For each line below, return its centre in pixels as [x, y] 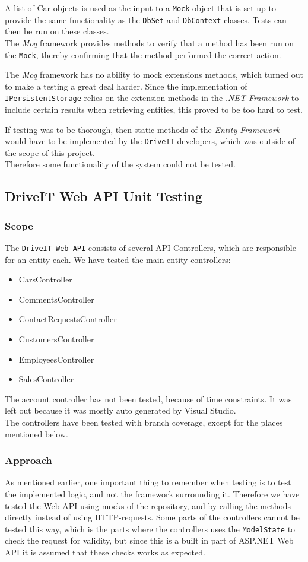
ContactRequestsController [68, 319]
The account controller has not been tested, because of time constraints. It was [148, 399]
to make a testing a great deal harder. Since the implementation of [126, 86]
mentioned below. [36, 434]
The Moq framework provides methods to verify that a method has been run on [150, 42]
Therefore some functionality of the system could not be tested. [120, 164]
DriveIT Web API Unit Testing [104, 196]
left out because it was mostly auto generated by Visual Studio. [120, 410]
